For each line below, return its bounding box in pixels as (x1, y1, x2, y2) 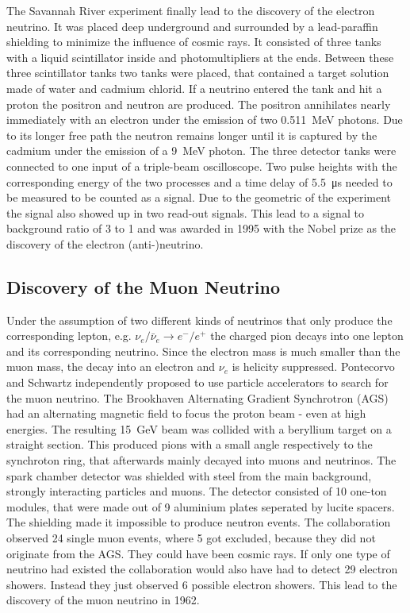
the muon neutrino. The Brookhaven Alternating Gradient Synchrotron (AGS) (6, 389, 389, 406)
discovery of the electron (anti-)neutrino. (6, 235, 204, 252)
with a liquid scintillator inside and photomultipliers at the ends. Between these (6, 48, 394, 65)
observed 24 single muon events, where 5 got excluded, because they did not (6, 530, 376, 546)
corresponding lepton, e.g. (6, 327, 132, 344)
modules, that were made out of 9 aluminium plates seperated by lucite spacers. (6, 498, 395, 515)
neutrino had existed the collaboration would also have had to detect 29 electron (6, 561, 398, 577)
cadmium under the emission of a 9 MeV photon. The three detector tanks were (6, 142, 397, 159)
